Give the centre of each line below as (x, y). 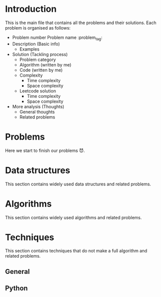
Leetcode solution (38, 91)
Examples (29, 49)
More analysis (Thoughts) (38, 106)
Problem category (38, 59)
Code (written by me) (41, 70)
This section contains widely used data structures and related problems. (78, 184)
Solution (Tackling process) (40, 54)
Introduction (31, 9)
